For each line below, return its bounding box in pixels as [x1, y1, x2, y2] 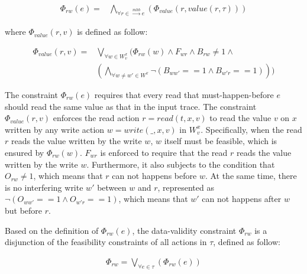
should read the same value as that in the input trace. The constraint [5, 100, 257, 112]
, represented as [157, 181, 214, 193]
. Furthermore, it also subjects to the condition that [86, 158, 275, 170]
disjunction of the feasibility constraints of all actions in [5, 236, 207, 248]
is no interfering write [5, 181, 83, 193]
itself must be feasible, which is [164, 135, 277, 147]
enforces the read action [53, 112, 140, 124]
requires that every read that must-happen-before [94, 89, 274, 101]
